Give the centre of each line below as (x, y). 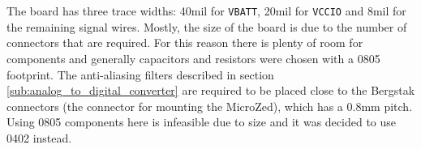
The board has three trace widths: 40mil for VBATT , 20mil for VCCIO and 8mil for (206, 11)
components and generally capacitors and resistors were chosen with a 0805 (193, 59)
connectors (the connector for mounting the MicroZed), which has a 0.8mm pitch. (210, 106)
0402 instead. (39, 138)
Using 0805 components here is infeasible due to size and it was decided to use (202, 122)
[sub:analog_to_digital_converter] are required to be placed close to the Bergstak (211, 90)
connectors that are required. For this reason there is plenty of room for (185, 43)
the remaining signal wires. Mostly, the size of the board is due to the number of (207, 26)
